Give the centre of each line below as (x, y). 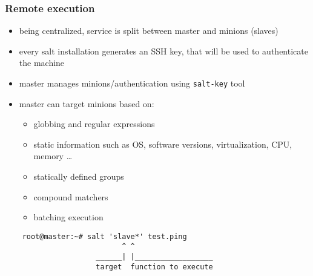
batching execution (68, 217)
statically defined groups (79, 176)
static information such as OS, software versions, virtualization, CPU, (163, 144)
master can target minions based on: (87, 103)
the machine (42, 63)
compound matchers (71, 196)
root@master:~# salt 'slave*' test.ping (104, 236)
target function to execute (154, 267)
